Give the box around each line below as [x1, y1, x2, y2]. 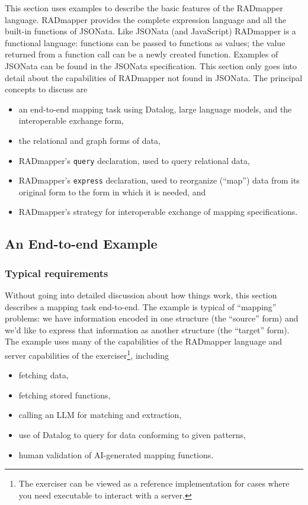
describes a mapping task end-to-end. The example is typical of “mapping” [5, 300, 277, 313]
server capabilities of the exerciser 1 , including [5, 348, 169, 361]
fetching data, [18, 369, 69, 381]
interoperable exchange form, [18, 114, 124, 127]
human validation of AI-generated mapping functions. [18, 448, 214, 461]
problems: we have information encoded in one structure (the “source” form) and [5, 312, 299, 324]
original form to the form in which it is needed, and [18, 185, 206, 198]
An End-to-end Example [5, 234, 158, 253]
